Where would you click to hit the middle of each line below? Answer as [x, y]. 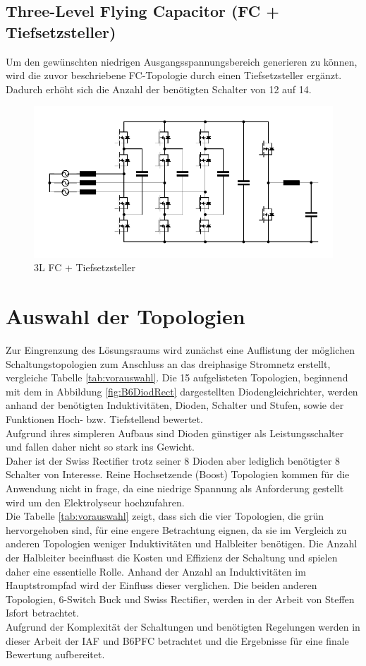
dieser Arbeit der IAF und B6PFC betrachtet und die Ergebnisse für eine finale [177, 640]
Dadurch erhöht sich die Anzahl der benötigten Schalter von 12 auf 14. [159, 89]
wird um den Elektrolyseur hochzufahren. [95, 502]
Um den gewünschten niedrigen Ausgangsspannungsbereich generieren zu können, [182, 61]
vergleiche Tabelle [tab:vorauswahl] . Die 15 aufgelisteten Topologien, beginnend [177, 377]
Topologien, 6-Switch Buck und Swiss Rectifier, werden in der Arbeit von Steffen [180, 599]
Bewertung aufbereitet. [55, 654]
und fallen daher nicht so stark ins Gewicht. [100, 447]
